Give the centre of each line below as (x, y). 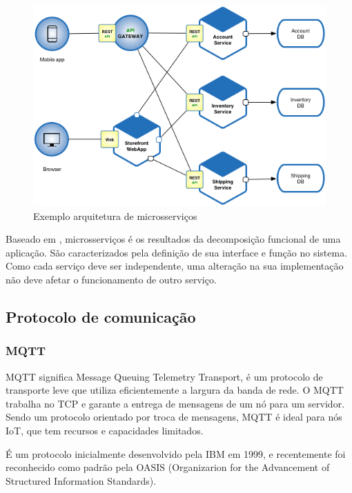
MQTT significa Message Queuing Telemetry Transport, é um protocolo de (164, 376)
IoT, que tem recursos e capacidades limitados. (105, 430)
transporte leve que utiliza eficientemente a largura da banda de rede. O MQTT (175, 390)
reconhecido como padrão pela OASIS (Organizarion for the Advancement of (168, 467)
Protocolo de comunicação (101, 316)
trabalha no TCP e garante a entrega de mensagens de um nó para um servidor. (175, 403)
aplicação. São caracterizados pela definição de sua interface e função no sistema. (177, 252)
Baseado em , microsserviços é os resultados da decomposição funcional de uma (173, 239)
